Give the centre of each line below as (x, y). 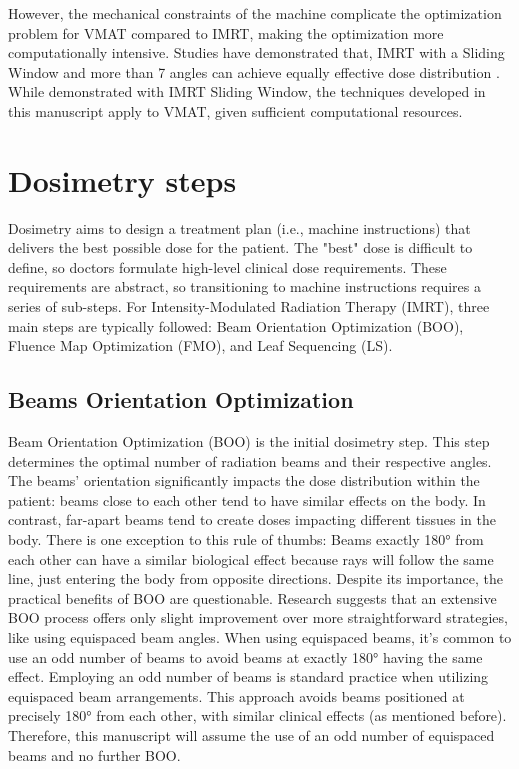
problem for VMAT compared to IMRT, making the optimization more (226, 32)
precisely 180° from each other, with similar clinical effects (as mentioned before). (257, 715)
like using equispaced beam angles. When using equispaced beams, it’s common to (260, 636)
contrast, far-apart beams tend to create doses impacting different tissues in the (252, 519)
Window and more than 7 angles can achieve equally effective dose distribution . (254, 71)
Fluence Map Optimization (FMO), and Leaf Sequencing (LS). (200, 345)
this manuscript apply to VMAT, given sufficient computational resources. (235, 110)
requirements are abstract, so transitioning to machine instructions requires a (244, 286)
